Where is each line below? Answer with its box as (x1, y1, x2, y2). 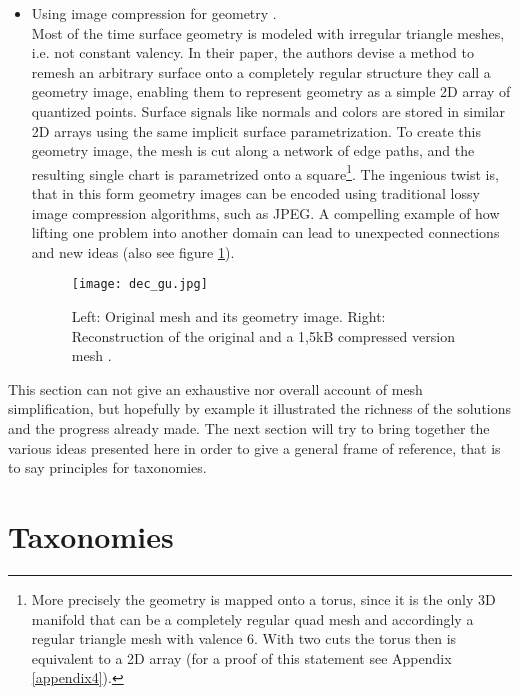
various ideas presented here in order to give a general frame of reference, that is (8, 437, 501, 458)
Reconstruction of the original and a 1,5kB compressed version (71, 325, 455, 346)
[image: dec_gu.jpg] (71, 277, 208, 292)
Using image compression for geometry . (31, 3, 277, 23)
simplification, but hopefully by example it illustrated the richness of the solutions (8, 398, 512, 419)
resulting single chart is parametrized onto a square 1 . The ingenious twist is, (31, 160, 499, 184)
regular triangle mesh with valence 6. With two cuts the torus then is (31, 628, 457, 649)
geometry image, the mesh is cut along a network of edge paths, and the (31, 140, 475, 161)
